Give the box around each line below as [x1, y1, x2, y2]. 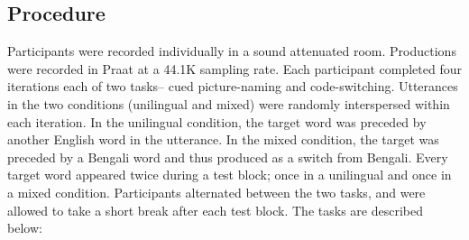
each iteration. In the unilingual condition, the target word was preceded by [7, 112, 427, 131]
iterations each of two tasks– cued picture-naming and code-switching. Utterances [7, 77, 458, 96]
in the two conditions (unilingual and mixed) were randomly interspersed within [7, 94, 450, 113]
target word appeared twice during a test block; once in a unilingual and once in [7, 165, 452, 184]
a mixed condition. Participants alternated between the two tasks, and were [7, 182, 426, 201]
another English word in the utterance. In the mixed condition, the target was [7, 130, 439, 149]
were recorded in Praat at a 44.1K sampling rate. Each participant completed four [7, 59, 462, 78]
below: [7, 218, 42, 237]
